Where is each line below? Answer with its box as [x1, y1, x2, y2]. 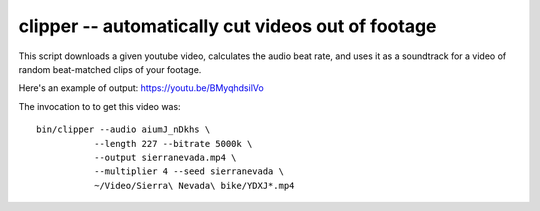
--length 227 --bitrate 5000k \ [93, 138, 253, 149]
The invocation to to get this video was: [18, 100, 181, 112]
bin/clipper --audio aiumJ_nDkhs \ [36, 124, 211, 135]
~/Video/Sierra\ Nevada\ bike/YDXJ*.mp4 [93, 180, 295, 191]
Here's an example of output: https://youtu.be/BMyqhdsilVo [18, 82, 264, 94]
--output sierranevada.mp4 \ [93, 151, 237, 163]
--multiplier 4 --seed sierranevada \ [93, 166, 285, 177]
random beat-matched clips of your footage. [18, 63, 202, 75]
